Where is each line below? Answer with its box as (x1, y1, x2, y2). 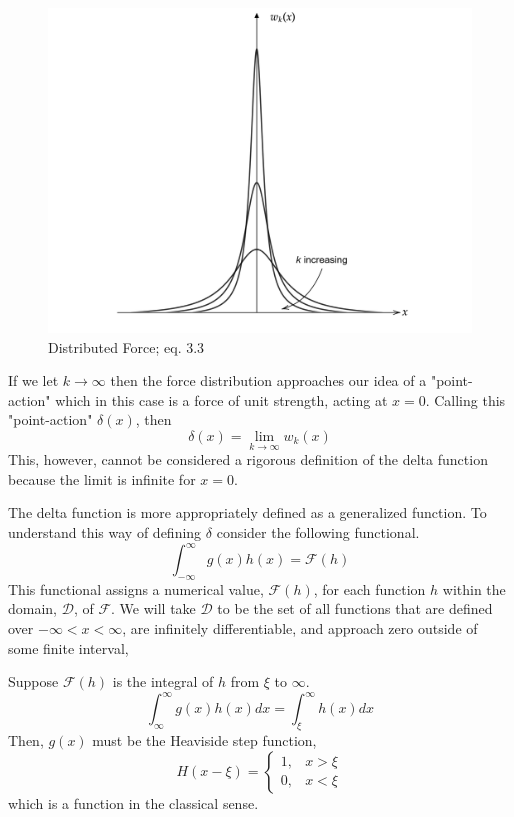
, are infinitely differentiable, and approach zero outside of (122, 618, 478, 639)
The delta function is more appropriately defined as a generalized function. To (8, 502, 487, 523)
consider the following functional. (216, 522, 420, 542)
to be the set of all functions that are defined (217, 598, 493, 619)
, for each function (313, 578, 426, 599)
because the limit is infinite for (8, 468, 196, 489)
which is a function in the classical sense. (8, 792, 259, 813)
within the (442, 578, 506, 599)
